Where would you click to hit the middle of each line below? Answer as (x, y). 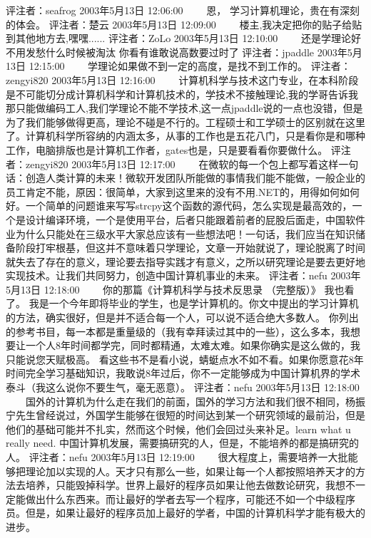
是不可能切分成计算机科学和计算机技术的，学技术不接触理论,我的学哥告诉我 (182, 94)
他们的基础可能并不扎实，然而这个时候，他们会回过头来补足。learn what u (178, 429)
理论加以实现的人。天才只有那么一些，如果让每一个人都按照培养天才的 (190, 471)
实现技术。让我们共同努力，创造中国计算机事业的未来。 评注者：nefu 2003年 (183, 275)
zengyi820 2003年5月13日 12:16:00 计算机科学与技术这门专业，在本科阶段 (182, 79)
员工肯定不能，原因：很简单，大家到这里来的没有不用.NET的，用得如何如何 (183, 191)
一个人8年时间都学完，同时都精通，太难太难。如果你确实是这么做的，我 (193, 345)
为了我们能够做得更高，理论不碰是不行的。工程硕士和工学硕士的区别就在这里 (185, 121)
